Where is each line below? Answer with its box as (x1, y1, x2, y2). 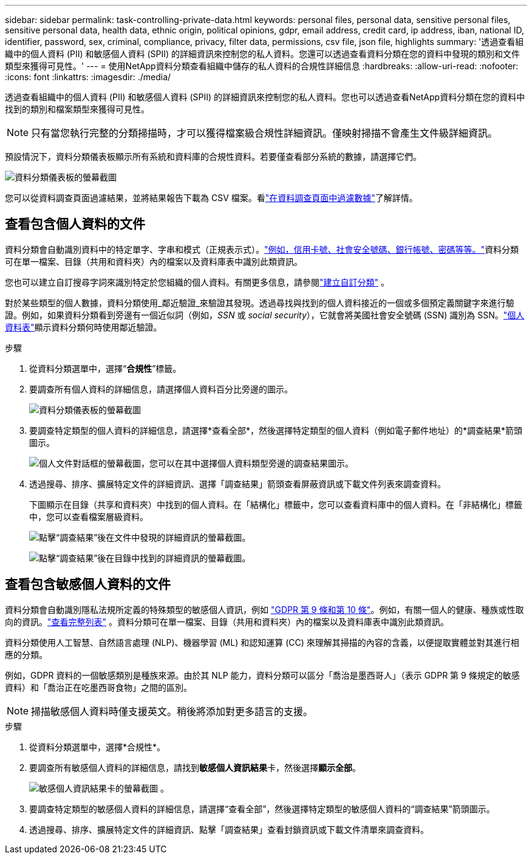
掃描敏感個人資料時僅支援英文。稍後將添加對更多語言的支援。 (31, 705, 313, 717)
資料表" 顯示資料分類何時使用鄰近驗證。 (5, 321, 162, 332)
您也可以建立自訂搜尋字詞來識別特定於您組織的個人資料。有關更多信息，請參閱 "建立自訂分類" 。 (5, 276, 389, 287)
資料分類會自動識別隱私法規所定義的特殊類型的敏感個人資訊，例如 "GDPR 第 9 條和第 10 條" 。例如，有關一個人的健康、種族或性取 (5, 604, 524, 615)
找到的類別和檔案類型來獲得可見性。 (5, 104, 149, 114)
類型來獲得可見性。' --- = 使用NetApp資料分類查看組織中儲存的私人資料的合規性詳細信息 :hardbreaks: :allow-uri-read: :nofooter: (5, 61, 519, 71)
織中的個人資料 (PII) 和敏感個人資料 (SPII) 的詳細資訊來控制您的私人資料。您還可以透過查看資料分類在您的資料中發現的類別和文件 (5, 49, 520, 59)
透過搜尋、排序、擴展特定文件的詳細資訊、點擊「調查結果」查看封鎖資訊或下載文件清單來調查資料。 (29, 824, 429, 835)
